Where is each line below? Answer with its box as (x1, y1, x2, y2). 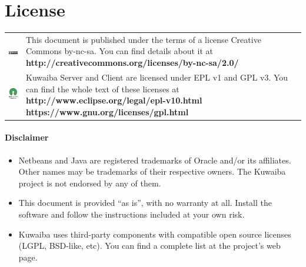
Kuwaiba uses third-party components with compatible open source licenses (18, 228, 291, 240)
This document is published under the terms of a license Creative (26, 33, 261, 45)
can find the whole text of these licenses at (26, 82, 179, 95)
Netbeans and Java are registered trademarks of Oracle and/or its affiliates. (18, 153, 291, 166)
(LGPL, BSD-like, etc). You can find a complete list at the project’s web (18, 239, 281, 252)
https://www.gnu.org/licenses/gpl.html (26, 105, 189, 118)
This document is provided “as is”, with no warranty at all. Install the (18, 196, 272, 209)
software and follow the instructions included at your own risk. (18, 208, 245, 220)
